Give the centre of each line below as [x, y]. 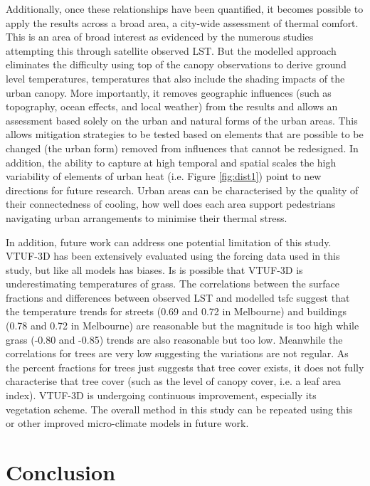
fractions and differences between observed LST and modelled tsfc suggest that [178, 297]
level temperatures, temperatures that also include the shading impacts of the [175, 78]
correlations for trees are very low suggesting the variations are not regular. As [177, 353]
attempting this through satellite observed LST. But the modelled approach [171, 50]
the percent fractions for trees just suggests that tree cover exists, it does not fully [185, 367]
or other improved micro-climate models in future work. [127, 423]
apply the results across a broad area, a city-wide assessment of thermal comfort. [182, 22]
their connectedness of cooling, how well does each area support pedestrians [171, 204]
